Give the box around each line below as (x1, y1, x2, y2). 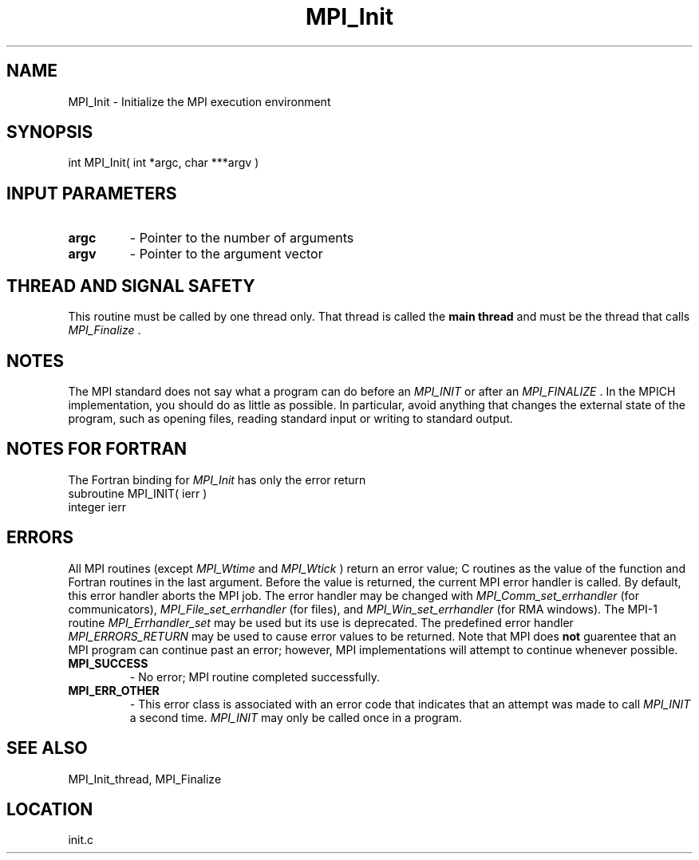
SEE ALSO (6, 738, 88, 759)
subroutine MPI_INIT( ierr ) (68, 486, 207, 500)
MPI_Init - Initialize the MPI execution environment (68, 94, 331, 108)
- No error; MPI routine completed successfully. (129, 669, 381, 684)
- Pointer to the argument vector (129, 246, 323, 262)
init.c (68, 833, 94, 847)
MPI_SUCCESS (68, 656, 148, 670)
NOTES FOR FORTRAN (6, 439, 188, 460)
